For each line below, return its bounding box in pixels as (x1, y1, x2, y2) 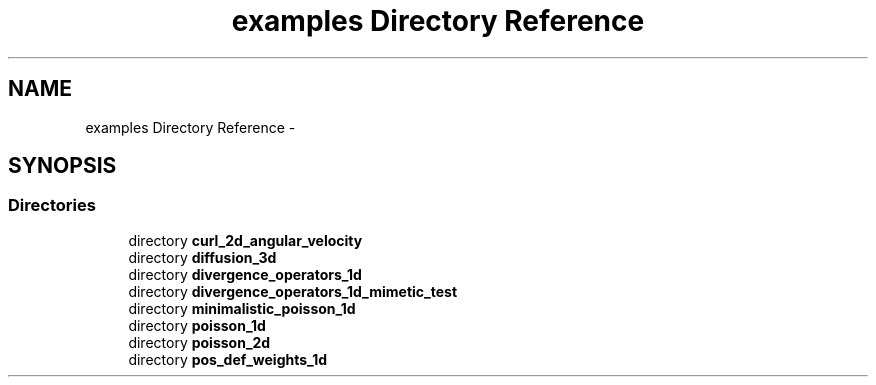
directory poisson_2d (128, 333, 271, 351)
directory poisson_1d (128, 316, 266, 334)
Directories (8, 195, 96, 216)
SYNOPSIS (8, 153, 117, 179)
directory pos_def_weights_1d (128, 350, 328, 368)
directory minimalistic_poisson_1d (128, 299, 356, 317)
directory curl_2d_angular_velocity (128, 231, 363, 249)
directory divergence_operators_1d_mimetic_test (128, 282, 458, 300)
